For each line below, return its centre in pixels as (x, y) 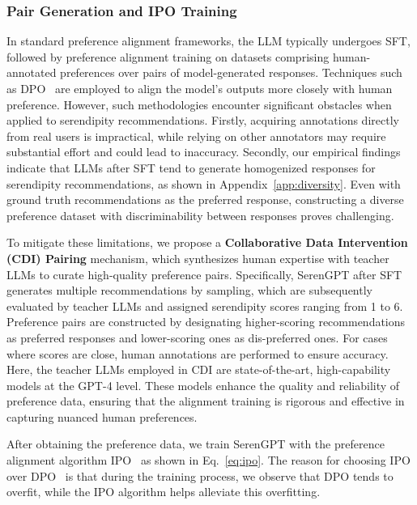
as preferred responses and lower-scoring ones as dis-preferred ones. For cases (197, 337)
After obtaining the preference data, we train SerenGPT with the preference (196, 444)
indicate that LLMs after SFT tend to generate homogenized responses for (191, 167)
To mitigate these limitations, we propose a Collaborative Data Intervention (207, 242)
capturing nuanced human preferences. (102, 416)
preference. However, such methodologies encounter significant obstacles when (199, 104)
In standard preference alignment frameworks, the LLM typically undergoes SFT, (208, 41)
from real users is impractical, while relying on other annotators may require (196, 136)
